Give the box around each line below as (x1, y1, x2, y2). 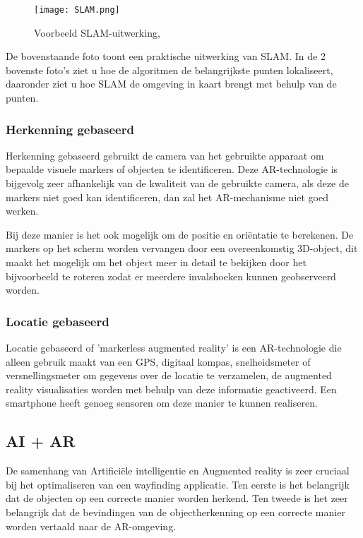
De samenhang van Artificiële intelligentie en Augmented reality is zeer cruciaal (6, 463, 350, 478)
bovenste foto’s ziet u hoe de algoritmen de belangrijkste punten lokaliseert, (6, 62, 333, 77)
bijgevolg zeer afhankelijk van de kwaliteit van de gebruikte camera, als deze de (6, 176, 349, 191)
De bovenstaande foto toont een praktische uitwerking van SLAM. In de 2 (6, 49, 326, 64)
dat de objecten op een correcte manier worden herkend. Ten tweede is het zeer (6, 491, 348, 506)
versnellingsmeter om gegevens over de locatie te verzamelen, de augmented (6, 368, 332, 383)
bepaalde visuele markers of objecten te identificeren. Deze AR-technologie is (6, 162, 338, 177)
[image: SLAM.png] (34, 5, 120, 15)
